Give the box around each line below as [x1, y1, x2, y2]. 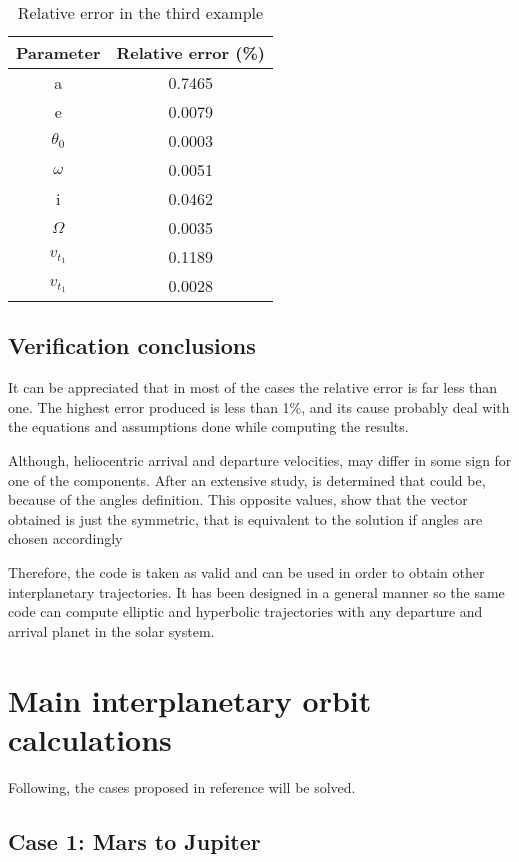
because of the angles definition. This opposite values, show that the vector [8, 489, 468, 510]
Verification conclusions [8, 330, 256, 361]
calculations [8, 718, 172, 759]
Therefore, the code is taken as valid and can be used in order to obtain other [8, 561, 485, 582]
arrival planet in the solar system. [8, 620, 215, 641]
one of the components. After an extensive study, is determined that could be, [8, 469, 486, 490]
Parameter [16, 41, 101, 64]
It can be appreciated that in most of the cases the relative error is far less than [8, 377, 498, 398]
